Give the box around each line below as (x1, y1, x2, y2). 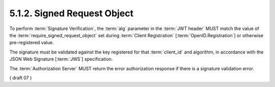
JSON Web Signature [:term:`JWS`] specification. (9, 56, 113, 62)
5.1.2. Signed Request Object (9, 8, 134, 19)
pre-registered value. (9, 40, 54, 46)
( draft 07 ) (9, 74, 32, 81)
